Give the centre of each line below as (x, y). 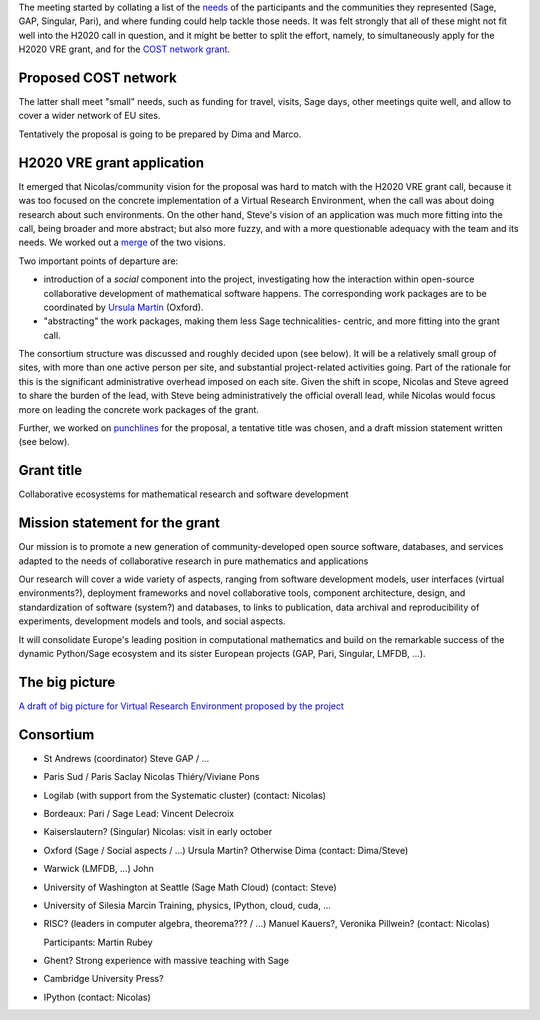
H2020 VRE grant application (111, 162)
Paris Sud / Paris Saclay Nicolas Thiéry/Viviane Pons (151, 777)
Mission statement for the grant (119, 523)
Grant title (50, 470)
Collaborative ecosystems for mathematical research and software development (183, 494)
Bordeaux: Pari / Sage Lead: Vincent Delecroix (139, 813)
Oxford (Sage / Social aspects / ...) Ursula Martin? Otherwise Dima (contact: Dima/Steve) (226, 850)
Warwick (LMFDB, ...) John (99, 869)
